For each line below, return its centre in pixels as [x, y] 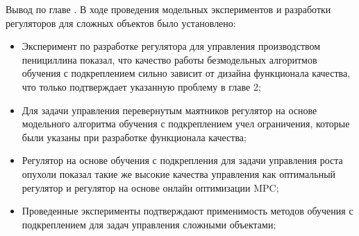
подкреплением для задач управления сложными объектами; [149, 224]
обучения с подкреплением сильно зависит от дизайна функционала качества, [186, 73]
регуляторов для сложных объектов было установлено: [121, 22]
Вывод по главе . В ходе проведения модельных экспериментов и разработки [168, 9]
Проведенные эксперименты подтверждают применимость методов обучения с [187, 211]
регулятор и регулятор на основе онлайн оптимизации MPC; [150, 187]
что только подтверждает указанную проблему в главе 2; [141, 86]
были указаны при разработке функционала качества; [134, 137]
